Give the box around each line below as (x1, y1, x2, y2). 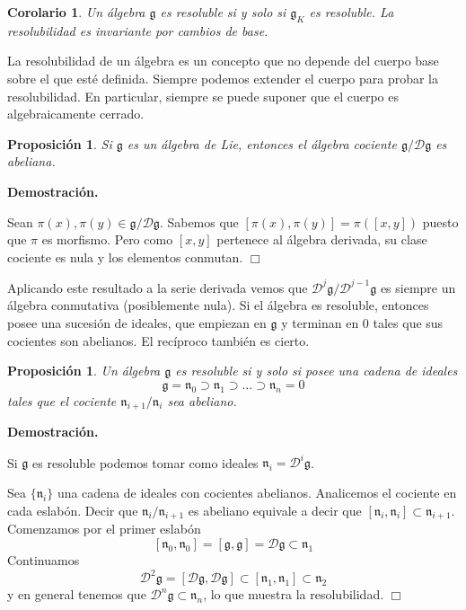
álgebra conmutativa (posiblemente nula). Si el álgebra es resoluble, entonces (7, 296, 429, 314)
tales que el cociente (7, 391, 117, 410)
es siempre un (380, 278, 456, 296)
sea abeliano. (167, 391, 237, 410)
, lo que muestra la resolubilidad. (203, 585, 384, 604)
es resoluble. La (309, 3, 394, 21)
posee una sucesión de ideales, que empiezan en (7, 314, 267, 332)
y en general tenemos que (7, 585, 146, 604)
